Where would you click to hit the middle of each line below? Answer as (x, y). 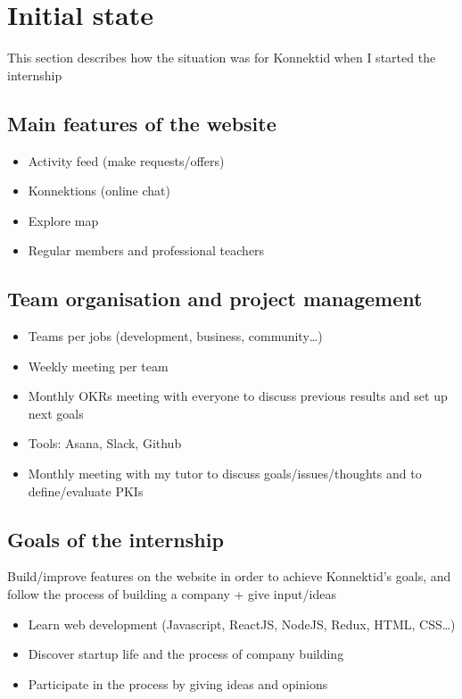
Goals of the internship (115, 539)
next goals (56, 413)
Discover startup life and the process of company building (186, 654)
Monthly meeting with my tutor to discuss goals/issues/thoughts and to (225, 474)
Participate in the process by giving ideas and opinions (178, 683)
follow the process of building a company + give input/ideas (172, 594)
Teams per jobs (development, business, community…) (175, 336)
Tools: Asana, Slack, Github (105, 443)
